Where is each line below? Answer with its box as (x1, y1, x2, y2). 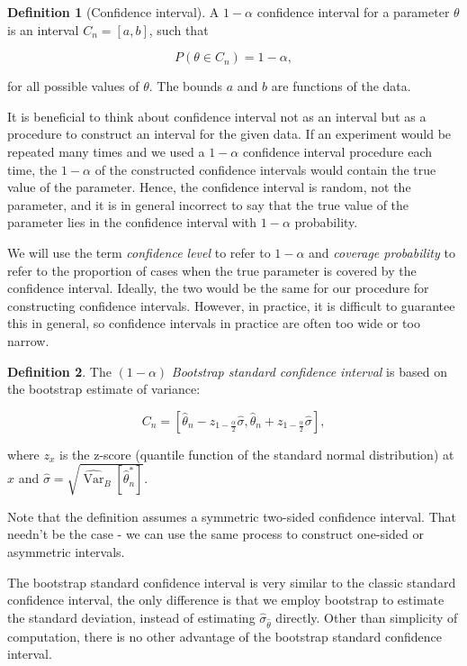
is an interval (7, 20, 79, 39)
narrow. (7, 331, 49, 350)
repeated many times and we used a (7, 141, 205, 160)
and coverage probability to (309, 242, 455, 261)
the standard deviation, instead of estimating (7, 607, 256, 626)
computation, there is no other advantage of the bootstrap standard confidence (7, 626, 443, 645)
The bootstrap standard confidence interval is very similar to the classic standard (7, 572, 456, 591)
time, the (7, 160, 58, 178)
